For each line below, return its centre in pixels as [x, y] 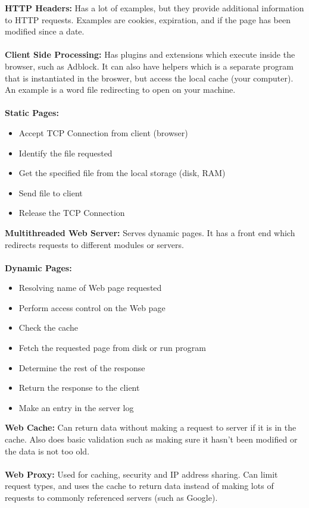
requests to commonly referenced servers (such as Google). [111, 497]
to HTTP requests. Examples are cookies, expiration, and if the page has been [148, 19]
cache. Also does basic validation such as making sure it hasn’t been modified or [151, 439]
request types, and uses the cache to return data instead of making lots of [139, 486]
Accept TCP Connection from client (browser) [103, 132]
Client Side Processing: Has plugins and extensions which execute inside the [150, 54]
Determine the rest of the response [82, 367]
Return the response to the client [79, 388]
